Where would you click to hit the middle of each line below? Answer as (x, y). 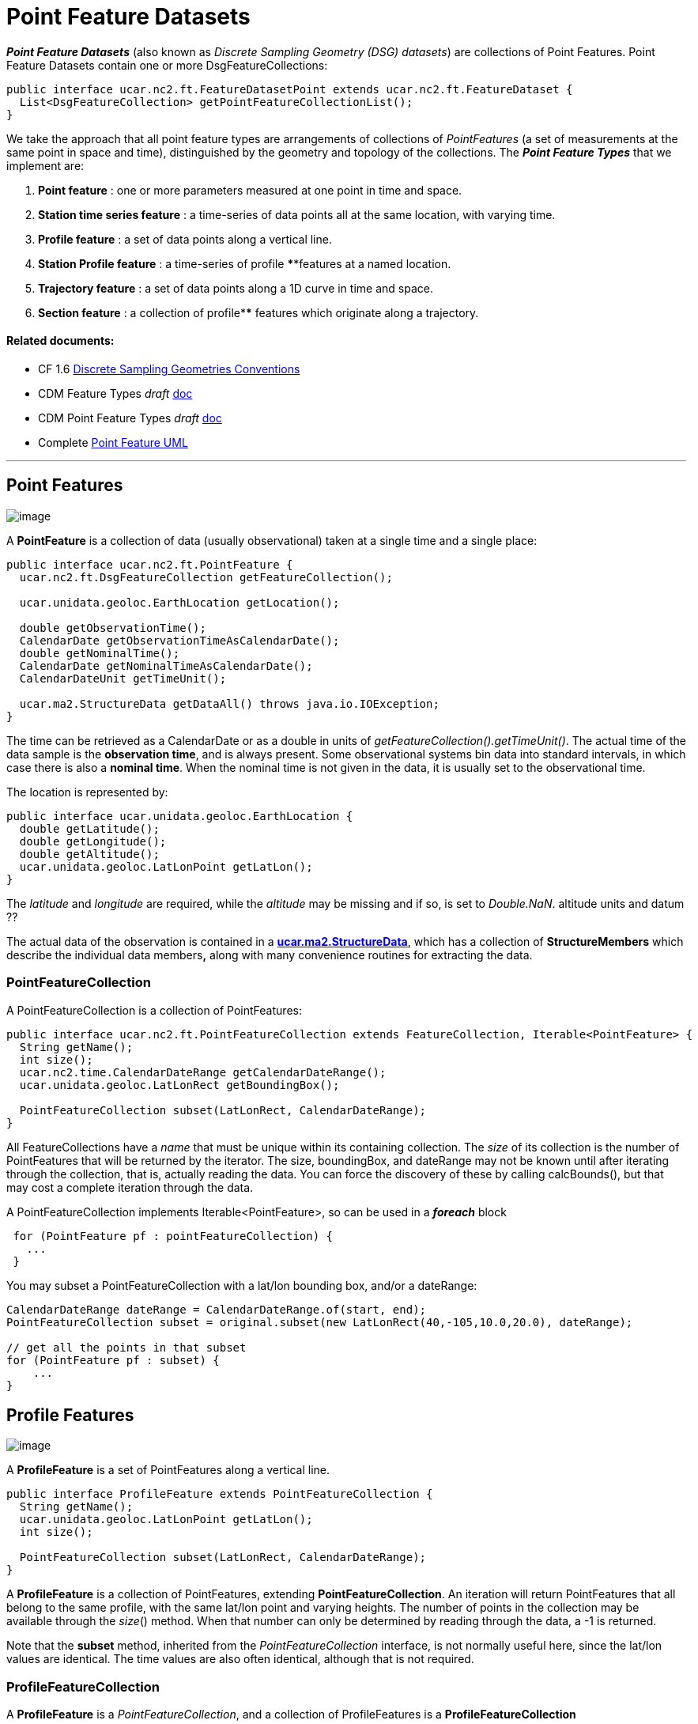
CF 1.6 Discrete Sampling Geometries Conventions (169, 369)
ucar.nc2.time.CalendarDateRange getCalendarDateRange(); (203, 1072)
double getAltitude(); (89, 854)
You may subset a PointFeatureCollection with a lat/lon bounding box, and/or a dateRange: (242, 1285)
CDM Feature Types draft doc (115, 393)
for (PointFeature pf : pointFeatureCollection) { (173, 1236)
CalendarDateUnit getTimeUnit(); (123, 678)
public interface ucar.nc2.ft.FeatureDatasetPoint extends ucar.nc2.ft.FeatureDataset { (290, 89)
